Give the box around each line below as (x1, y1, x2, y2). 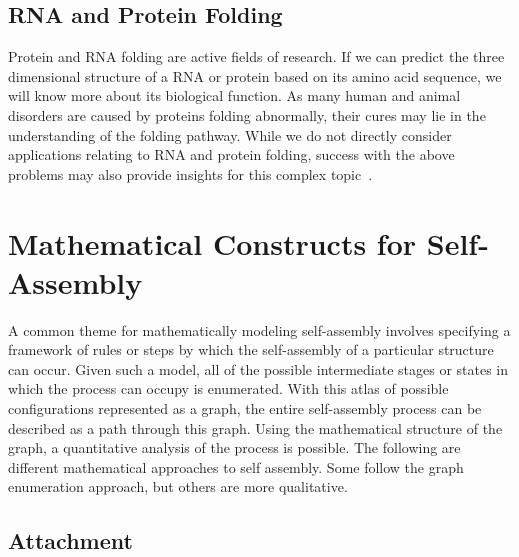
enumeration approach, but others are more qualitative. (8, 476, 348, 497)
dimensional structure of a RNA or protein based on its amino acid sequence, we (8, 65, 502, 86)
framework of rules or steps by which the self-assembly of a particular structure (8, 339, 494, 360)
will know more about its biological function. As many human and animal (8, 85, 461, 106)
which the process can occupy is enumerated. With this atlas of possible (8, 378, 449, 399)
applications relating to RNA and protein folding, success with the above (8, 144, 455, 165)
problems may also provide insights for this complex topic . (8, 163, 373, 184)
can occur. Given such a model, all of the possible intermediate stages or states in (8, 358, 509, 379)
